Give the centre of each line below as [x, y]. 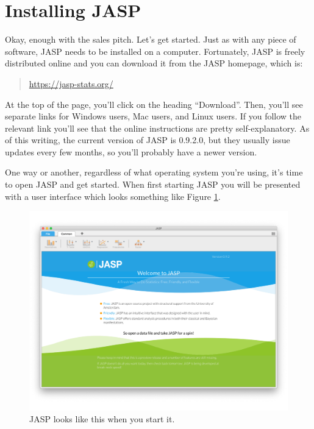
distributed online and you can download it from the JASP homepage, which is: [154, 63]
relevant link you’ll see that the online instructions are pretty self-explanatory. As [157, 128]
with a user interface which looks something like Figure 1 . [113, 196]
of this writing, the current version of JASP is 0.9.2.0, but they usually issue [148, 140]
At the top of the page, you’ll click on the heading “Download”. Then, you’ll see [154, 104]
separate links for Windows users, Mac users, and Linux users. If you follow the [153, 116]
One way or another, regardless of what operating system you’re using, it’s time [154, 172]
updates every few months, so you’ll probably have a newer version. [131, 151]
